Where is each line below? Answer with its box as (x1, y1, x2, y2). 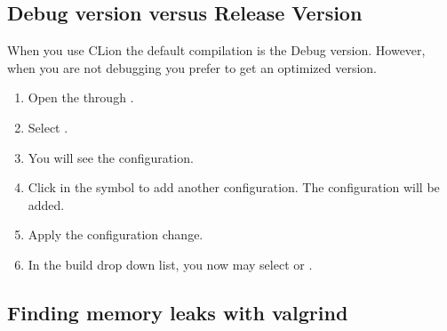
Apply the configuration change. (28, 225, 204, 244)
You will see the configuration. (28, 148, 194, 166)
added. (28, 195, 65, 214)
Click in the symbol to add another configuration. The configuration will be (28, 178, 440, 197)
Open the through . (28, 88, 134, 107)
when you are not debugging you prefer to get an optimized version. (7, 58, 377, 77)
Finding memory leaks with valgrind (7, 298, 348, 326)
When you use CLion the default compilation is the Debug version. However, (7, 41, 426, 60)
